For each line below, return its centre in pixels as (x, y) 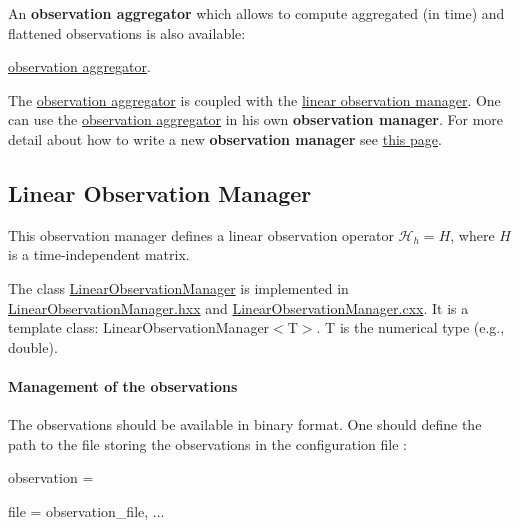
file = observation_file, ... (86, 510)
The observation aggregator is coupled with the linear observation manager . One (254, 99)
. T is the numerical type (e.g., (410, 327)
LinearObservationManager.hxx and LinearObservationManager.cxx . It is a (238, 307)
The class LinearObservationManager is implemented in (178, 287)
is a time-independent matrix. (99, 254)
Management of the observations (123, 385)
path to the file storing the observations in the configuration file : (207, 443)
